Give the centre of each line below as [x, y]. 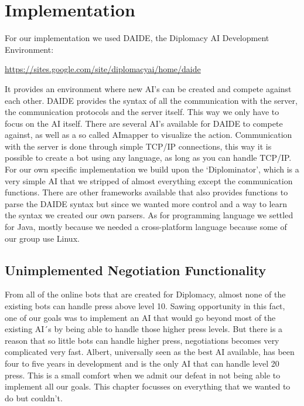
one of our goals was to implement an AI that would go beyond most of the [140, 317]
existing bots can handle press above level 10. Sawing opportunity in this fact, [145, 306]
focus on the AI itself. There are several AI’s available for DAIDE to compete [144, 123]
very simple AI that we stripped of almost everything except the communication [149, 180]
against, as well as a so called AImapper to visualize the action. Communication [148, 135]
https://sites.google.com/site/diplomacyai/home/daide [103, 69]
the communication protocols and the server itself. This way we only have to [142, 112]
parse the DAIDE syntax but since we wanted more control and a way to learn [146, 203]
